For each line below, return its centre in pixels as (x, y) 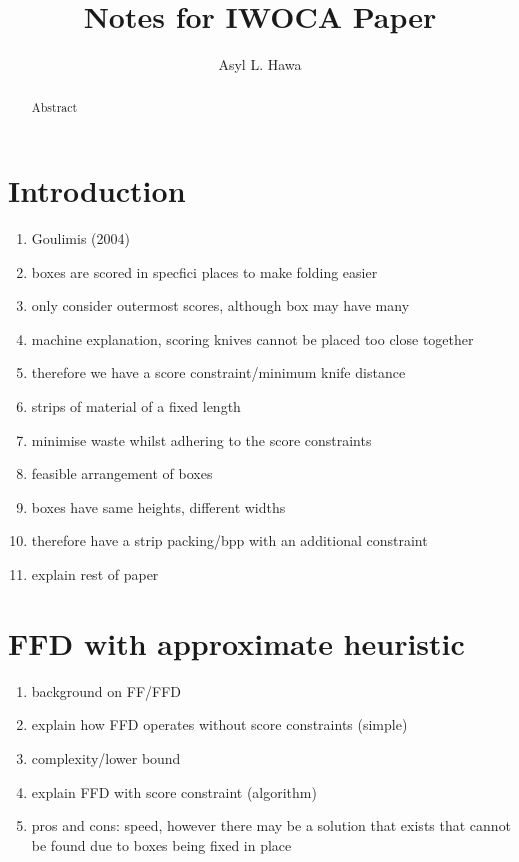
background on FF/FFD (106, 690)
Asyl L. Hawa (260, 64)
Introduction (97, 190)
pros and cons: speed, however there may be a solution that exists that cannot (271, 825)
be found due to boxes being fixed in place (161, 844)
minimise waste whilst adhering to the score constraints (201, 439)
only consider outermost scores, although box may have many (220, 305)
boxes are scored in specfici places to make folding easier (204, 271)
